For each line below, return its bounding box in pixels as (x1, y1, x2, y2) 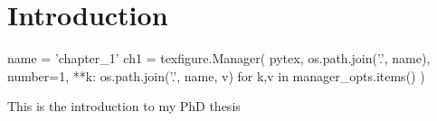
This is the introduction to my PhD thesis (7, 97, 241, 116)
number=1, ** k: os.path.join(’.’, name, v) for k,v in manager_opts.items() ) (7, 66, 425, 85)
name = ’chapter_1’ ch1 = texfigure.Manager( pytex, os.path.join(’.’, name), (7, 49, 431, 68)
